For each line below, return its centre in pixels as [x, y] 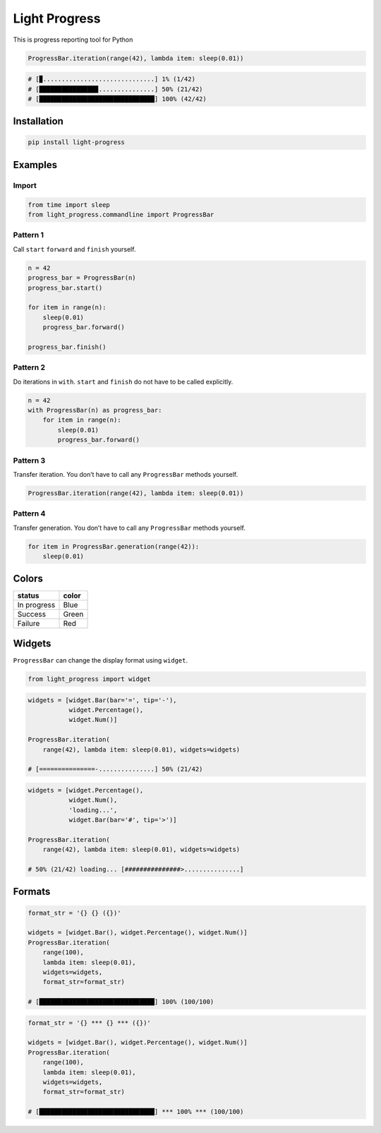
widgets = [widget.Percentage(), [86, 790]
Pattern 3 [29, 461]
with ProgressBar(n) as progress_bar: [95, 410]
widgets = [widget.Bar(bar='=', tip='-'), [102, 700]
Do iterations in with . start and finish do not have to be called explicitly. [123, 381]
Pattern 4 [29, 514]
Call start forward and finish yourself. [74, 249]
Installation [38, 121]
